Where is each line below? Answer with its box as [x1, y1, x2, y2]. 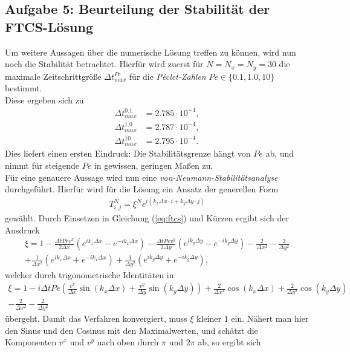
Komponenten [5, 336, 57, 348]
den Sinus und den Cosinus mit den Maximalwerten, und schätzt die [5, 324, 258, 336]
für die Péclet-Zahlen [129, 70, 206, 82]
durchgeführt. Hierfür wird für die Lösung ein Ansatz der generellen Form [5, 183, 279, 195]
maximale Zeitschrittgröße [5, 70, 102, 82]
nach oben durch [97, 336, 159, 348]
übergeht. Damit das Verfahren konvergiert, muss [5, 312, 187, 324]
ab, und [265, 147, 294, 160]
